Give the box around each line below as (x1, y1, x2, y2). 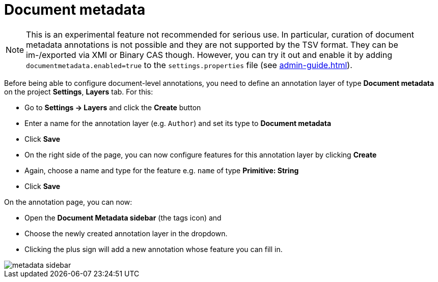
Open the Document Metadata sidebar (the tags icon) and (24, 213, 222, 222)
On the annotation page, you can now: (4, 197, 132, 206)
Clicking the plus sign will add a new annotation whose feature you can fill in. (24, 244, 283, 254)
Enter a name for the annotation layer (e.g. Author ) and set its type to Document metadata (24, 118, 332, 128)
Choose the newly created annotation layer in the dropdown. (24, 229, 228, 238)
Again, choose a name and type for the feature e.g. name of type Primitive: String (24, 166, 299, 175)
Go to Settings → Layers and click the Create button (24, 103, 201, 112)
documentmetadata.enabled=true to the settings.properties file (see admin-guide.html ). (26, 59, 352, 70)
